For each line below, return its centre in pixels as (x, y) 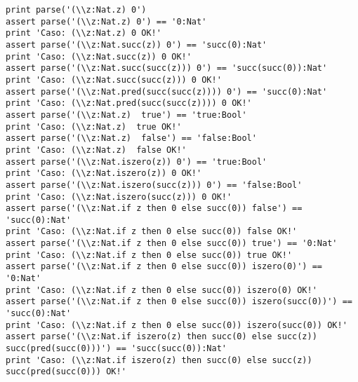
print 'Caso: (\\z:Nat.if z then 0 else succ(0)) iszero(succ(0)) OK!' (177, 325)
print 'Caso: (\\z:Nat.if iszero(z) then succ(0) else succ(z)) (159, 360)
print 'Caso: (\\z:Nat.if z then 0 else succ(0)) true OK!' (149, 255)
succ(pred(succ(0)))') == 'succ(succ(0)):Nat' (116, 349)
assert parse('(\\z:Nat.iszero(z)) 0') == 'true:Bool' (137, 162)
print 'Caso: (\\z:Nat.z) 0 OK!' (84, 33)
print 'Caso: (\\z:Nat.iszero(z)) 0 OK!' (104, 173)
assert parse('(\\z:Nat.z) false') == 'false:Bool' (131, 138)
